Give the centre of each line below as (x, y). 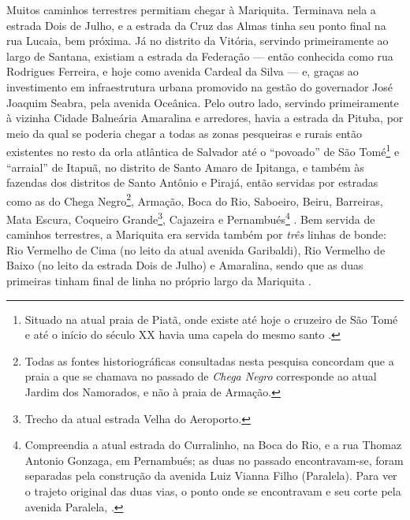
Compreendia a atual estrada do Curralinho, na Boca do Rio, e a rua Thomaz (213, 445)
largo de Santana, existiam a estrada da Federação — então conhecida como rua (200, 56)
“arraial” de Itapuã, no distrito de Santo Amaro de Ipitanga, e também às (185, 167)
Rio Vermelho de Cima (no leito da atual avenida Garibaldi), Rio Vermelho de (196, 249)
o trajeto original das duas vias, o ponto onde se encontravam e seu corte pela (213, 491)
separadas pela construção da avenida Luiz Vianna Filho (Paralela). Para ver (211, 475)
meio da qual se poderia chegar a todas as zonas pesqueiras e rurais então (184, 133)
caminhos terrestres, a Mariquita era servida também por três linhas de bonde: (196, 234)
